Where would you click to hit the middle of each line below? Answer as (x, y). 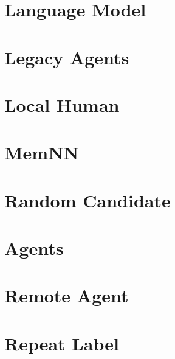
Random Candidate (87, 200)
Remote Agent (67, 295)
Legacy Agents (67, 57)
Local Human (62, 104)
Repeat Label (62, 343)
